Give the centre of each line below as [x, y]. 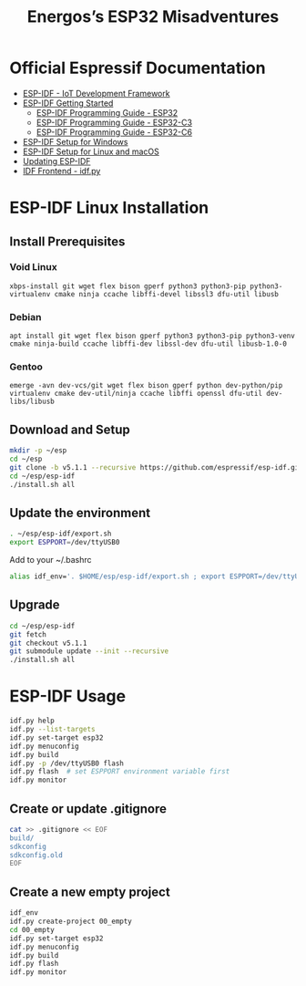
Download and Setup [70, 429]
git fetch [28, 634]
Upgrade [35, 605]
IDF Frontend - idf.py [61, 171]
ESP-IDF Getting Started [68, 103]
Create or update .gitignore [88, 809]
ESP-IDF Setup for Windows [75, 141]
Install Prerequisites [67, 241]
